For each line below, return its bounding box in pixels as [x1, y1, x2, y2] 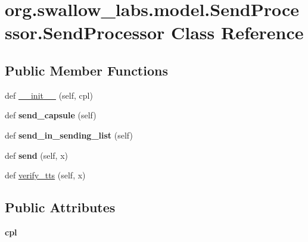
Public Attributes [5, 198, 116, 216]
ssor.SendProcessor [5, 20, 165, 45]
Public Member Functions [5, 61, 168, 79]
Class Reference [171, 20, 304, 45]
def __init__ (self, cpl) [5, 89, 93, 101]
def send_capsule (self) [5, 109, 97, 121]
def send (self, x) [5, 149, 69, 161]
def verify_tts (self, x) [5, 169, 86, 181]
